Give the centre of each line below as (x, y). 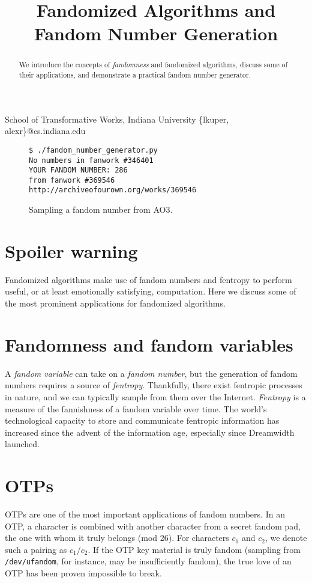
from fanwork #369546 (72, 180)
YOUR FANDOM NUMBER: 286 (78, 170)
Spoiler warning (71, 250)
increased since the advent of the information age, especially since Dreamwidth (150, 432)
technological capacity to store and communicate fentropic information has (142, 420)
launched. (22, 444)
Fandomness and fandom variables (149, 344)
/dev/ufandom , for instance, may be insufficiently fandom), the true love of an (148, 561)
